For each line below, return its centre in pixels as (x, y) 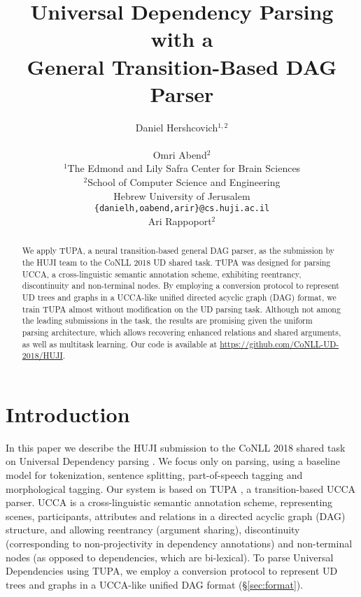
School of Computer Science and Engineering (184, 182)
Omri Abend (180, 154)
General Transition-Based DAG (182, 66)
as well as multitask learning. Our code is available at (120, 344)
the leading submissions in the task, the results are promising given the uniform (167, 321)
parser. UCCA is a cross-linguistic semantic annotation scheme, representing (169, 502)
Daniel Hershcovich (177, 127)
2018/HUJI (42, 355)
